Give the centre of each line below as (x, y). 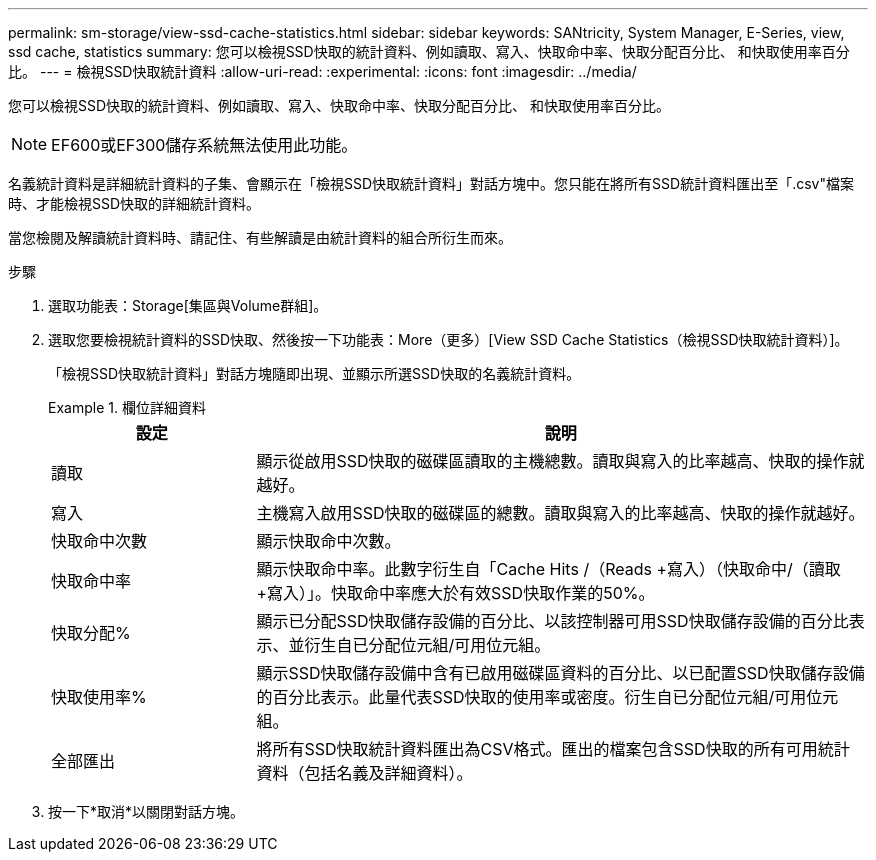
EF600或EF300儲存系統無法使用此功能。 (204, 145)
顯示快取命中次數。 (328, 541)
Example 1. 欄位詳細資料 (127, 407)
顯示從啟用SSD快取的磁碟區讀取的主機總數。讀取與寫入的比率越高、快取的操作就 (560, 461)
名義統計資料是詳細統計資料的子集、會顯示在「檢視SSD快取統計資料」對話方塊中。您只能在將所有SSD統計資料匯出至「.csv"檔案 (431, 183)
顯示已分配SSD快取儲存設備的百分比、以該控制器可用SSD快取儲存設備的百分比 (552, 621)
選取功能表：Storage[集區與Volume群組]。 (188, 305)
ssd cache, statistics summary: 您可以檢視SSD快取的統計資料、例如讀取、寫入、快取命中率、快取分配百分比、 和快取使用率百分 (429, 51)
